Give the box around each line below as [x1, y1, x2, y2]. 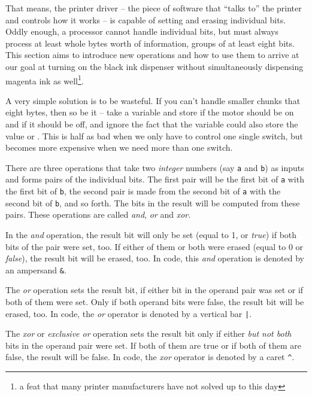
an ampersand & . [5, 263, 66, 276]
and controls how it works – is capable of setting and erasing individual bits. [5, 13, 286, 26]
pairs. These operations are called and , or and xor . [5, 208, 191, 221]
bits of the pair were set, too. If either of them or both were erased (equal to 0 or [5, 240, 304, 252]
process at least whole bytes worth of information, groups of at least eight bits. [5, 36, 295, 49]
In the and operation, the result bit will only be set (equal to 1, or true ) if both [5, 229, 297, 240]
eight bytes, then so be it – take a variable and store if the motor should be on [5, 106, 294, 118]
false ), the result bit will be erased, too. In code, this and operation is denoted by [5, 252, 304, 264]
